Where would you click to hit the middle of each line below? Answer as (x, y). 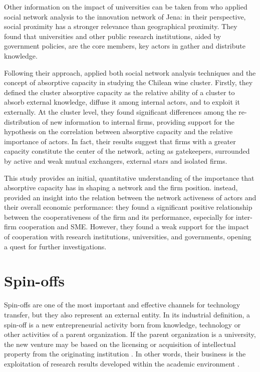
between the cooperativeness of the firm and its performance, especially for (119, 217)
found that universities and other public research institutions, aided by (113, 36)
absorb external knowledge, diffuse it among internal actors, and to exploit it (122, 102)
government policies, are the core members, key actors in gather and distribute (125, 46)
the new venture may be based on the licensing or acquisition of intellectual (120, 344)
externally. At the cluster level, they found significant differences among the (120, 111)
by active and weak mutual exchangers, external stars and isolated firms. (116, 160)
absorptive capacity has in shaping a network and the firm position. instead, (121, 188)
